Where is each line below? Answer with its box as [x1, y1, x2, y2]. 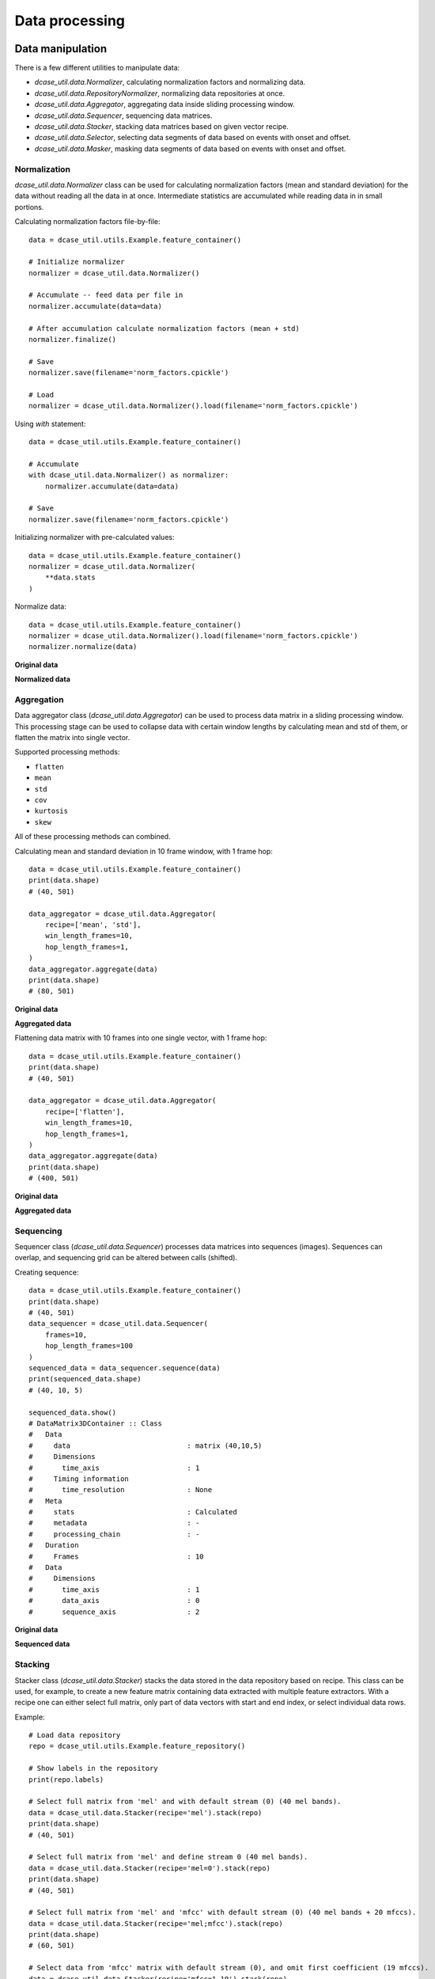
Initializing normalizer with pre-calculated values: [14, 533, 175, 542]
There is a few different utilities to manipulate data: [14, 63, 180, 73]
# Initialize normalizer [28, 257, 125, 267]
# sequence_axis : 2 [28, 1607, 200, 1616]
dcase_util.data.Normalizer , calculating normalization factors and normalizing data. [34, 78, 306, 87]
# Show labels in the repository [28, 1764, 158, 1773]
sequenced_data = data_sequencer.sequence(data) [28, 1363, 221, 1373]
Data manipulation [14, 42, 107, 55]
